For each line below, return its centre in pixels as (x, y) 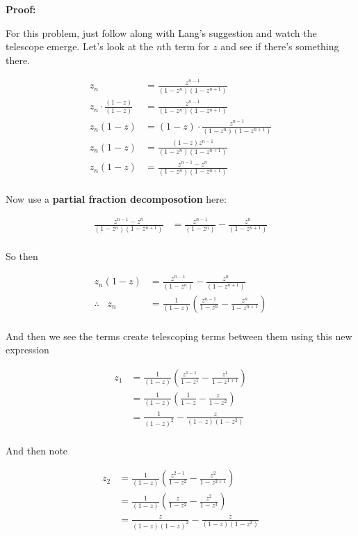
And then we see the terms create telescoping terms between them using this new (179, 336)
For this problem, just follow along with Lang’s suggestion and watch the (161, 32)
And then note (37, 450)
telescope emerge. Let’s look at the (80, 46)
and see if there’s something (280, 46)
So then (22, 255)
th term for (186, 46)
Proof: (21, 9)
